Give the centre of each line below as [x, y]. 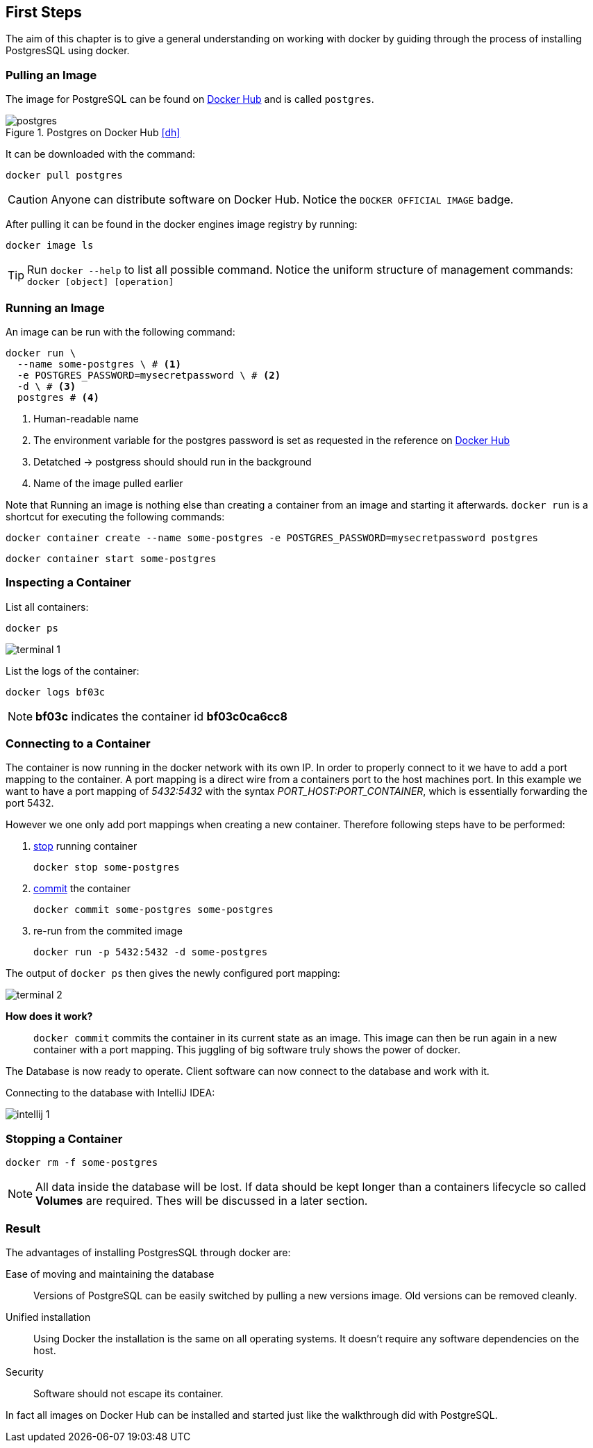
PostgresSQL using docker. [68, 51]
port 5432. [30, 803]
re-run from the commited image [108, 931]
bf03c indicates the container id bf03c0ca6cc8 [161, 716]
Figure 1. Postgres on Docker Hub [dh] [93, 133]
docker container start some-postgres [111, 558]
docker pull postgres [64, 175]
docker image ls [50, 246]
